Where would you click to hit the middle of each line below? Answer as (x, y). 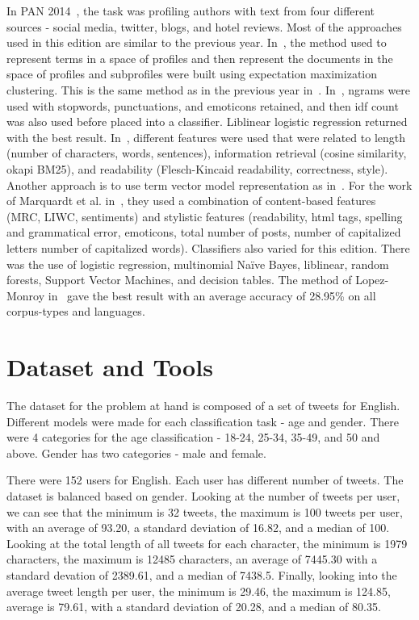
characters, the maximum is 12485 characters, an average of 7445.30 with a (192, 559)
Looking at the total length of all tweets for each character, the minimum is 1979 (207, 543)
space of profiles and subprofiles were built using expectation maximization (192, 74)
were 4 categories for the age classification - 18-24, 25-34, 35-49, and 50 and (193, 437)
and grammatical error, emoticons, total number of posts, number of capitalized (204, 232)
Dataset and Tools (110, 367)
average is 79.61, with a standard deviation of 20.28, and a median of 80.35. (194, 607)
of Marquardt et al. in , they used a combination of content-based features (191, 201)
